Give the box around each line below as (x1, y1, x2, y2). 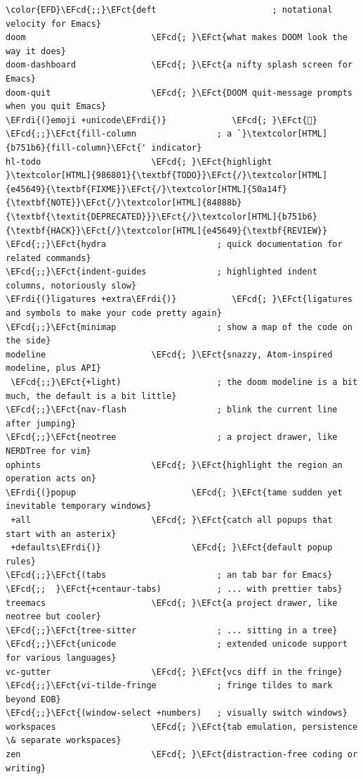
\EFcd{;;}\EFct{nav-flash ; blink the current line (6, 405, 338, 415)
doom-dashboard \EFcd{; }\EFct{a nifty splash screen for (6, 60, 352, 70)
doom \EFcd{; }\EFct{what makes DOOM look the (6, 32, 348, 43)
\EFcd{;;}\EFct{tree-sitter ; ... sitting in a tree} (6, 625, 338, 635)
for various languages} (6, 652, 117, 663)
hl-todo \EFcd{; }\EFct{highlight (6, 156, 272, 167)
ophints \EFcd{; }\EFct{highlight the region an (6, 460, 343, 470)
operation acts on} (6, 474, 96, 484)
